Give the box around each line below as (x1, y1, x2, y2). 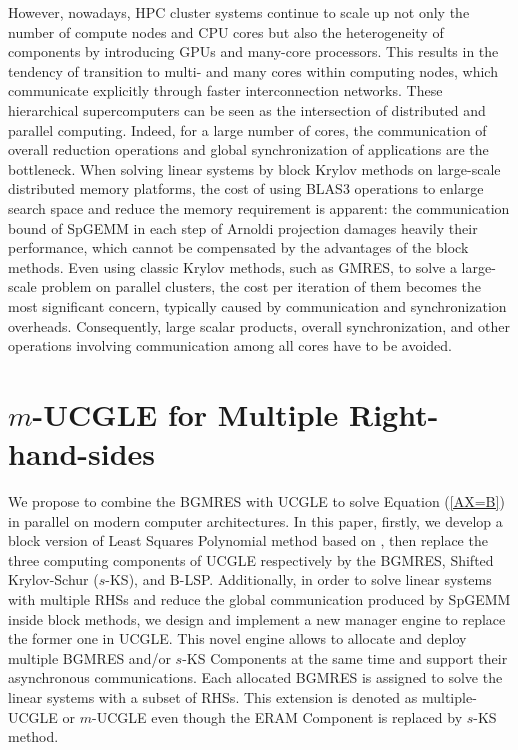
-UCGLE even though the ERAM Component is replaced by (92, 706, 463, 727)
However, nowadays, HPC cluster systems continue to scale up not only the (8, 2, 470, 22)
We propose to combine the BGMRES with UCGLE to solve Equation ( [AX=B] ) (8, 491, 505, 511)
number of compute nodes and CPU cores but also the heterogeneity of (8, 21, 444, 42)
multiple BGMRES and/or (8, 647, 171, 668)
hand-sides (8, 433, 156, 474)
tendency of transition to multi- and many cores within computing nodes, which (8, 60, 498, 81)
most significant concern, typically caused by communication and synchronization (8, 295, 507, 316)
